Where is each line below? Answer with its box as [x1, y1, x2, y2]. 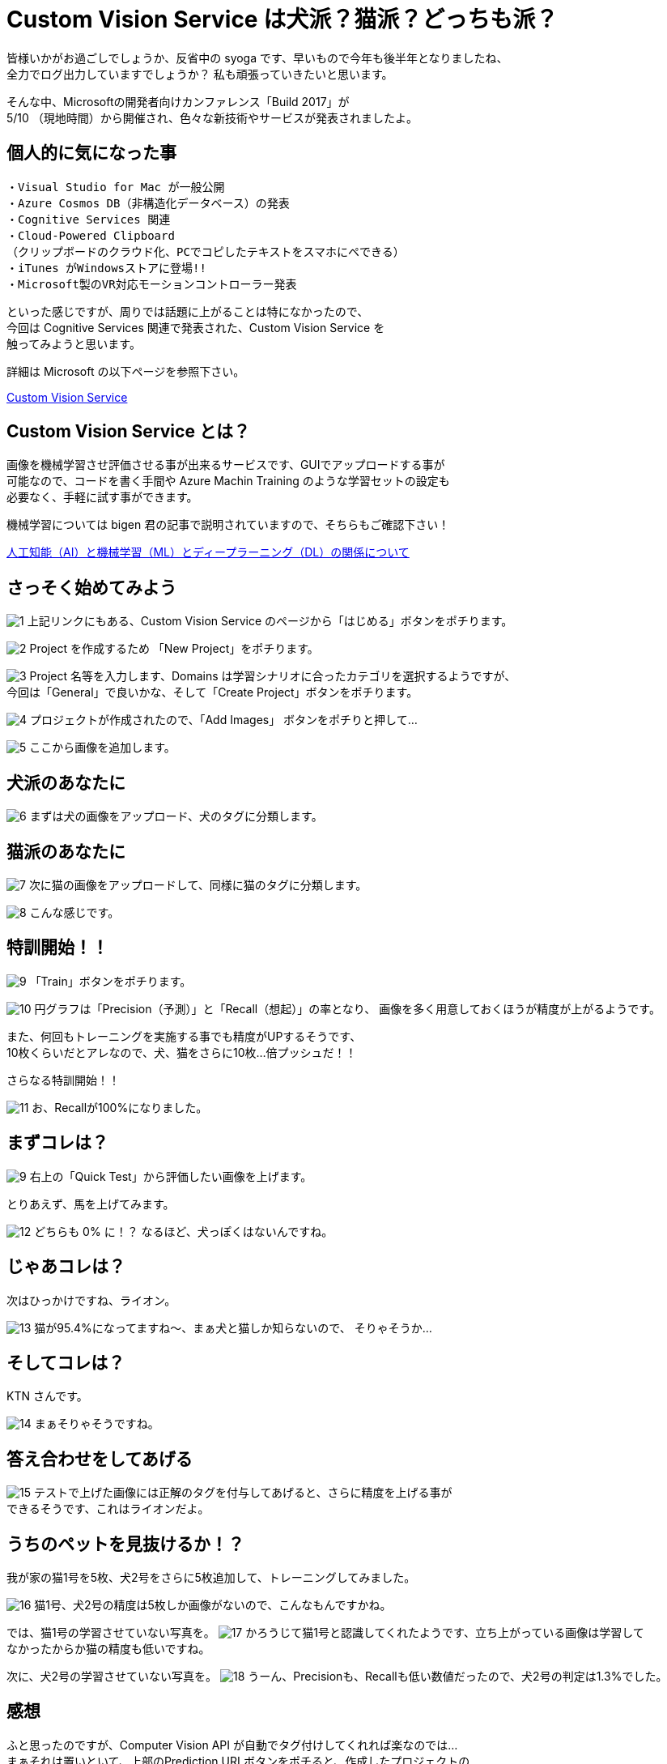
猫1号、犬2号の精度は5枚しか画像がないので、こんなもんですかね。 [34, 1598, 392, 1613]
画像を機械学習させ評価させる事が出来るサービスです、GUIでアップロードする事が [6, 458, 445, 472]
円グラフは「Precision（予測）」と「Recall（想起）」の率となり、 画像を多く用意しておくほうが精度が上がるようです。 [34, 1001, 661, 1016]
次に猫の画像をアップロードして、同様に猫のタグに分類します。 [28, 877, 367, 892]
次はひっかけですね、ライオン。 [6, 1293, 176, 1307]
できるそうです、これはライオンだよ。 [6, 1502, 210, 1516]
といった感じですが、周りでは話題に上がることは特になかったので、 [6, 304, 369, 318]
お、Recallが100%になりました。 [32, 1100, 208, 1114]
